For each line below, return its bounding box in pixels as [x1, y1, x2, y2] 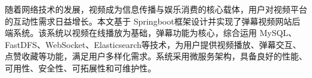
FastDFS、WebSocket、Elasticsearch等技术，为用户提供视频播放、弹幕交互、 [5, 38, 301, 50]
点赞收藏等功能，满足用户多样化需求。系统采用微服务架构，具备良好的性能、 [5, 50, 307, 62]
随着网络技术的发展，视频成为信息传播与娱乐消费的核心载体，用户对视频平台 [5, 3, 307, 15]
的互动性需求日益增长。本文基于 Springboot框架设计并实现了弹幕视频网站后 [5, 14, 301, 27]
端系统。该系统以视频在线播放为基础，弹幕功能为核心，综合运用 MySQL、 [5, 26, 297, 39]
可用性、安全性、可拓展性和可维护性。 [5, 61, 156, 74]
